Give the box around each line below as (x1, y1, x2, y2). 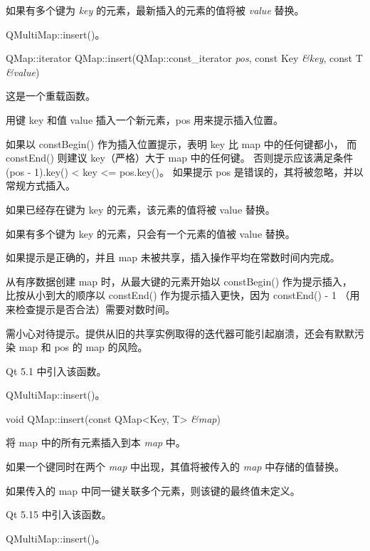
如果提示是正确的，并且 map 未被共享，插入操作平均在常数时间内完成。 (6, 250, 340, 265)
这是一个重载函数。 (6, 88, 95, 103)
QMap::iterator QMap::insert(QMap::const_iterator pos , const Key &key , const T (6, 51, 363, 65)
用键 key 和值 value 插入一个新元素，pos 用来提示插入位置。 (6, 112, 284, 127)
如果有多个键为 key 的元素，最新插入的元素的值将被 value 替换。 (6, 3, 305, 17)
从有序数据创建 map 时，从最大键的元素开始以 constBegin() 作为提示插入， (6, 273, 352, 288)
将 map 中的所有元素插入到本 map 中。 (6, 435, 186, 450)
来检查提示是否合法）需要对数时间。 (6, 301, 175, 316)
